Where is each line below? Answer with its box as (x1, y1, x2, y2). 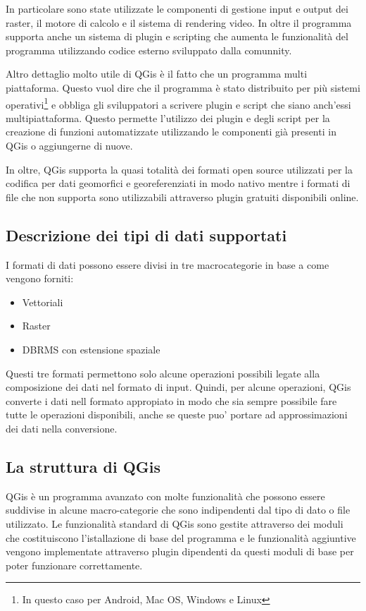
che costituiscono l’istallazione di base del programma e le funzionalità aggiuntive (6, 530, 356, 545)
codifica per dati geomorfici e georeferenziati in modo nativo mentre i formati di (6, 176, 351, 190)
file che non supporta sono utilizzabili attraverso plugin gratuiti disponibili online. (6, 189, 359, 204)
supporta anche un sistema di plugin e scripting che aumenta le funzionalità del (6, 29, 348, 44)
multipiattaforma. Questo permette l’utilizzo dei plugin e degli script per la (6, 110, 330, 125)
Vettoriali (22, 294, 63, 309)
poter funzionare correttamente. (6, 557, 143, 572)
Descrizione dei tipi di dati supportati (6, 224, 287, 246)
